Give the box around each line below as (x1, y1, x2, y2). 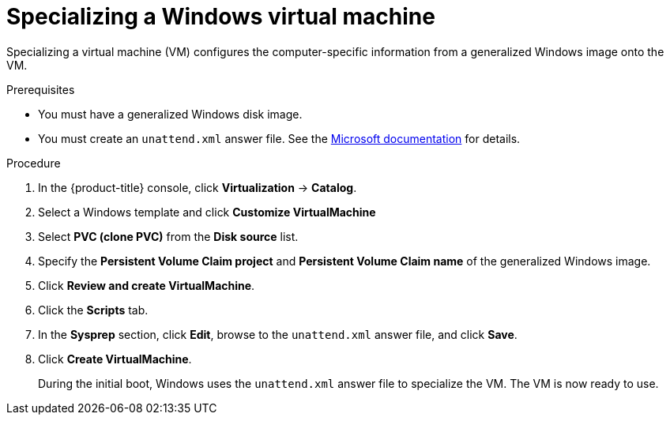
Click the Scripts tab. (38, 303, 149, 317)
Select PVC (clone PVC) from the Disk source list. (38, 229, 299, 243)
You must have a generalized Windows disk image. (38, 107, 303, 121)
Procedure (6, 156, 61, 170)
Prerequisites (6, 82, 75, 96)
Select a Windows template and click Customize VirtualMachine (38, 205, 376, 219)
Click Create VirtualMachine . (38, 351, 192, 366)
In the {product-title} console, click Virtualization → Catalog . (38, 180, 357, 194)
